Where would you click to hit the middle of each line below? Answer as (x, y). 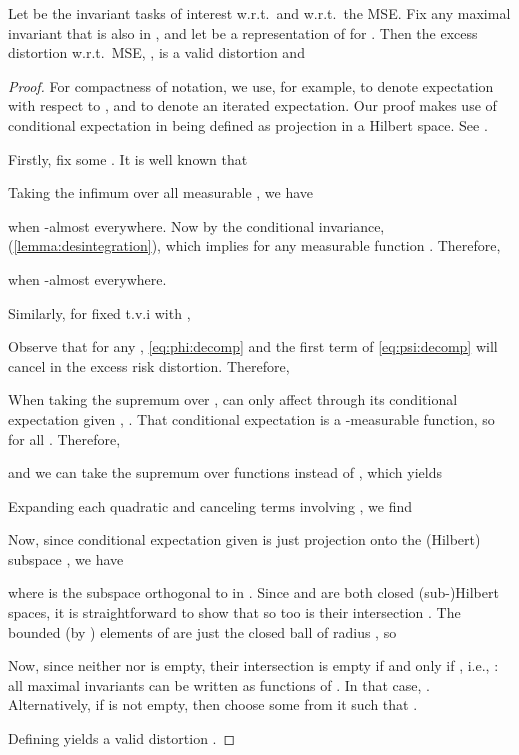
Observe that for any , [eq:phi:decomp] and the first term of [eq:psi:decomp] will (253, 346)
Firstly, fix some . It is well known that (128, 158)
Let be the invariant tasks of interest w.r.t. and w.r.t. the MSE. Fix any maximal (259, 13)
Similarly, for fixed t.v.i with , (99, 312)
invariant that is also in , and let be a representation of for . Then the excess (243, 32)
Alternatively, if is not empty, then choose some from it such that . (213, 704)
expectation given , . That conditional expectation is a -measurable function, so (251, 418)
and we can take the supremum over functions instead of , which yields (225, 472)
